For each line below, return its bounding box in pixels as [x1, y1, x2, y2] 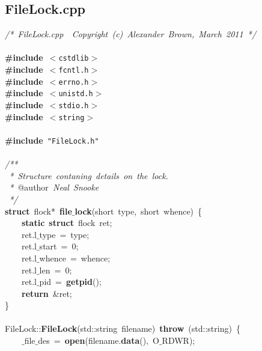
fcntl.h [58, 66, 89, 75]
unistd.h [58, 90, 93, 99]
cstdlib [58, 54, 89, 63]
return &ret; [22, 287, 72, 299]
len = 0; [39, 263, 72, 276]
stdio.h [58, 102, 89, 111]
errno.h [58, 78, 89, 87]
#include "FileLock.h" [5, 133, 99, 146]
